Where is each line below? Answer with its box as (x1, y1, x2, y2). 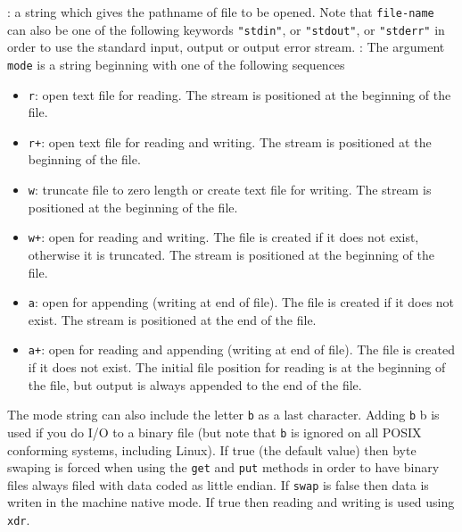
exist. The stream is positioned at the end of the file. (28, 310, 317, 328)
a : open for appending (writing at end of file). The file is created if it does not (28, 293, 455, 312)
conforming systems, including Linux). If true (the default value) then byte (7, 440, 417, 459)
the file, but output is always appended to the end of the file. (28, 375, 362, 394)
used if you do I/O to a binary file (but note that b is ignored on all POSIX (7, 422, 422, 441)
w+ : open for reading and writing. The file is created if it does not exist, (28, 228, 419, 246)
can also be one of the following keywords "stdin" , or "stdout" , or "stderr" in (7, 20, 445, 38)
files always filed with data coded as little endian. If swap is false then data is (7, 475, 429, 494)
